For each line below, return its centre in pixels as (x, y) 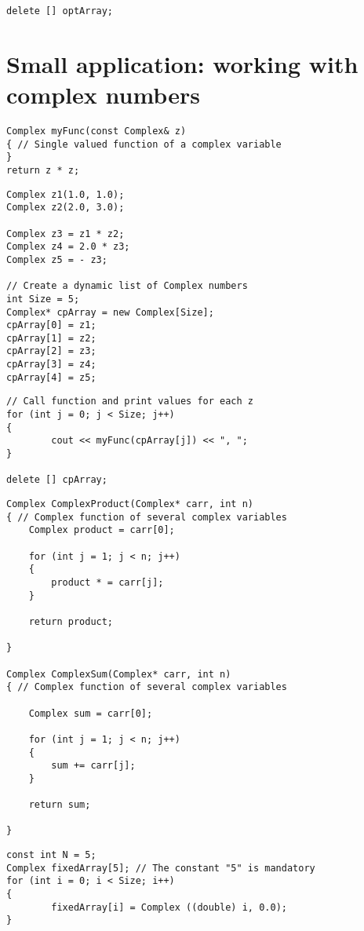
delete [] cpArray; (57, 480)
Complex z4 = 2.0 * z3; (68, 247)
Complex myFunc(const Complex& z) (96, 131)
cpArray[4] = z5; (51, 377)
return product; (71, 621)
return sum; (60, 805)
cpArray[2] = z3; (51, 351)
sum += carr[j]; (93, 766)
